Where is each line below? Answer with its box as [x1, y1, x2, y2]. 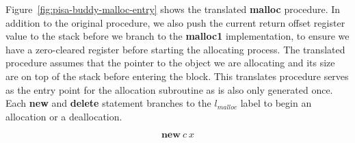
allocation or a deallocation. [5, 109, 122, 123]
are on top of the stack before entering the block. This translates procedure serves [5, 68, 349, 83]
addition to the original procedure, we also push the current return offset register [5, 15, 345, 29]
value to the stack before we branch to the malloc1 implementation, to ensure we [5, 29, 350, 43]
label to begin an [240, 96, 312, 110]
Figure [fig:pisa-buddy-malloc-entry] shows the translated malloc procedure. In [5, 2, 341, 16]
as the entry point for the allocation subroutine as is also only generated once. [5, 82, 333, 96]
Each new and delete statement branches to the [5, 96, 211, 110]
